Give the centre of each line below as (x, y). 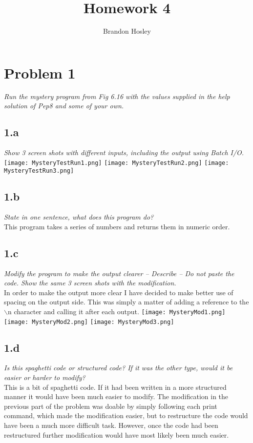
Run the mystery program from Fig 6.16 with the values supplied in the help (117, 96)
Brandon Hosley (127, 31)
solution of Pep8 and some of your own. (64, 106)
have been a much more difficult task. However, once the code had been (111, 425)
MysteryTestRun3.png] (39, 171)
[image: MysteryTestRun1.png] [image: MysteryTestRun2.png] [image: (116, 163)
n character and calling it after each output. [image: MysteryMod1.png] (116, 311)
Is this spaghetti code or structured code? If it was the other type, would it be (118, 368)
